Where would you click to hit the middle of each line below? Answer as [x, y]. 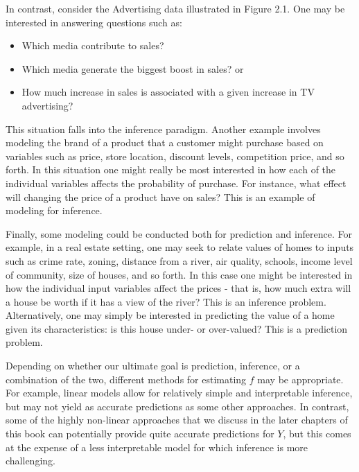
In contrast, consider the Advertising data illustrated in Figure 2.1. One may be [175, 8]
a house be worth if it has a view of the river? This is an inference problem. [166, 301]
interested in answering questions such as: [94, 22]
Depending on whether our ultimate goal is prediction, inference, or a [153, 366]
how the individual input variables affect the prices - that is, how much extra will [178, 288]
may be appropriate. [300, 379]
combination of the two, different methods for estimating [126, 379]
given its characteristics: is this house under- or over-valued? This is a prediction [177, 328]
